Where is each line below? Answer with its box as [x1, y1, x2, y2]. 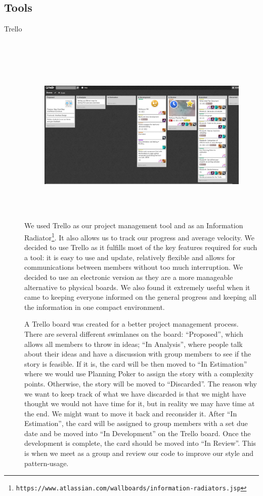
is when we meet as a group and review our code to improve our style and [24, 448, 254, 458]
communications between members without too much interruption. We [24, 262, 243, 272]
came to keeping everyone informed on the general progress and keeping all [24, 292, 256, 302]
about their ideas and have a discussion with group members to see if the [24, 348, 251, 359]
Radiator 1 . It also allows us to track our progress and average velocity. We [24, 230, 255, 242]
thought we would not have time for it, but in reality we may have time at [24, 398, 255, 409]
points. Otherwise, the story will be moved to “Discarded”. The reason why [24, 378, 257, 388]
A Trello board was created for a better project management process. [24, 318, 239, 329]
